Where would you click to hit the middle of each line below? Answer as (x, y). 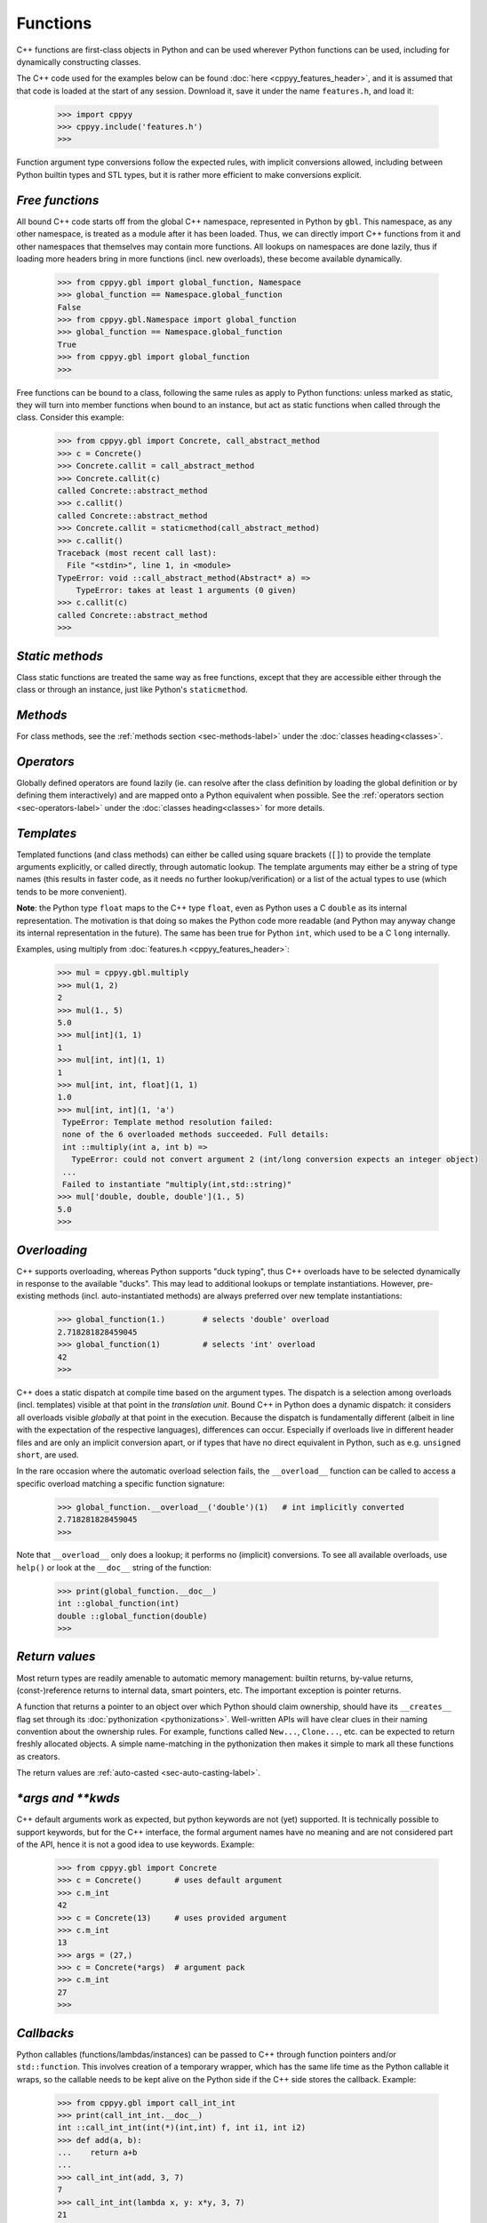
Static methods (60, 656)
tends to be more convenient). (72, 891)
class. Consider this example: (70, 417)
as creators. (38, 1756)
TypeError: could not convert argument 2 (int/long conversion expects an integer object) (275, 1160)
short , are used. (48, 1455)
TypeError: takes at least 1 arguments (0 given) (186, 590)
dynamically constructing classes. (79, 61)
